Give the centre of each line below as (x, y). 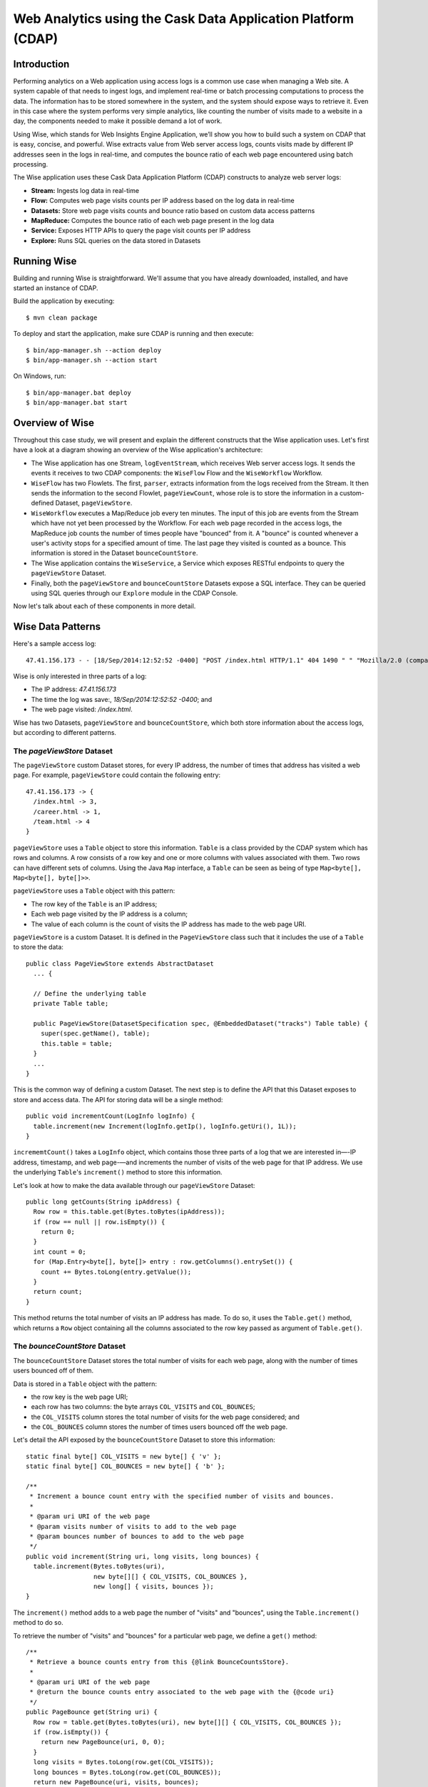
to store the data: (39, 947)
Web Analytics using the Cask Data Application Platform (184, 19)
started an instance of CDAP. (56, 288)
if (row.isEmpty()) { (71, 1732)
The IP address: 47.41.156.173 (74, 689)
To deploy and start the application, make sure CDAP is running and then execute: (133, 334)
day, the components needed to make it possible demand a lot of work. (118, 121)
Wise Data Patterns (57, 627)
